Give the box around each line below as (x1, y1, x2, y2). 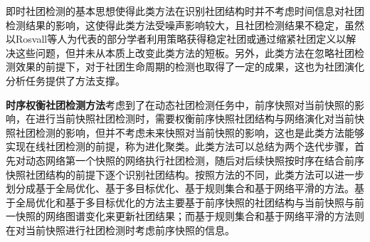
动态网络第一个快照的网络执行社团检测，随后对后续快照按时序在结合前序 (25, 152, 364, 167)
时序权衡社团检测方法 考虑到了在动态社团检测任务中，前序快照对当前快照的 (6, 97, 354, 112)
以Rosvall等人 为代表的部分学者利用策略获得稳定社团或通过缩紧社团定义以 (6, 31, 347, 46)
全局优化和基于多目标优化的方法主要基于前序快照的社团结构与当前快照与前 (15, 194, 364, 209)
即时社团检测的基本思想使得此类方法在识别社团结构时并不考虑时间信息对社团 (6, 4, 364, 18)
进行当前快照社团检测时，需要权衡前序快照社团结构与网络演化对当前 (35, 111, 354, 126)
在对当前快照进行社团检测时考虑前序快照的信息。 (6, 222, 235, 237)
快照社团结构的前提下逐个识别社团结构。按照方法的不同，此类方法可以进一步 (6, 167, 364, 181)
